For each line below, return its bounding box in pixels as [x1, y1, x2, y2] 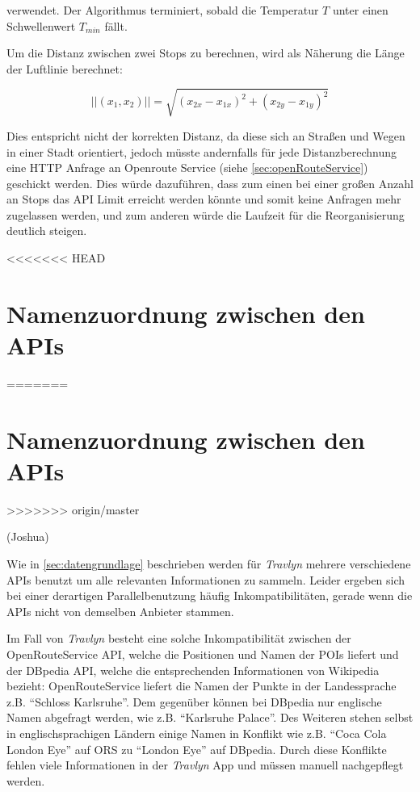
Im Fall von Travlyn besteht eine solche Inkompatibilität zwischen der [6, 630, 351, 647]
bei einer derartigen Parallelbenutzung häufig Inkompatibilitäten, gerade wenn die [6, 587, 413, 604]
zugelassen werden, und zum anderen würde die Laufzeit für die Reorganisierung [6, 206, 405, 223]
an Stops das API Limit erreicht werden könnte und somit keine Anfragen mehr [6, 191, 401, 207]
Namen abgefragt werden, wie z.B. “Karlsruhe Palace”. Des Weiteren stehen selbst [6, 709, 414, 726]
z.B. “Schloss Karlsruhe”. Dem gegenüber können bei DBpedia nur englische [6, 693, 382, 710]
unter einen [332, 2, 388, 18]
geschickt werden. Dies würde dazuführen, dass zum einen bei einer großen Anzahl [6, 174, 414, 191]
